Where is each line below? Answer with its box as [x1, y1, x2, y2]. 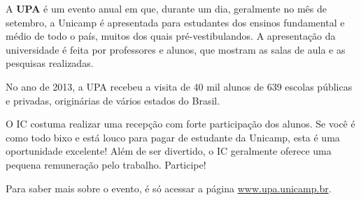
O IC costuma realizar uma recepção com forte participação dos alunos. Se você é [6, 116, 355, 131]
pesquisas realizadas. [6, 56, 94, 70]
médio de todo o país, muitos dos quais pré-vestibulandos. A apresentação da [6, 29, 336, 43]
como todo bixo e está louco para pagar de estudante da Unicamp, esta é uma [6, 130, 340, 144]
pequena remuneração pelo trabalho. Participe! [6, 157, 206, 171]
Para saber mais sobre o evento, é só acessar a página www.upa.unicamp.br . [6, 180, 332, 195]
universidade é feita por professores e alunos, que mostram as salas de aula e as [6, 42, 346, 56]
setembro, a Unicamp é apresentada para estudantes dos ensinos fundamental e [6, 15, 345, 29]
